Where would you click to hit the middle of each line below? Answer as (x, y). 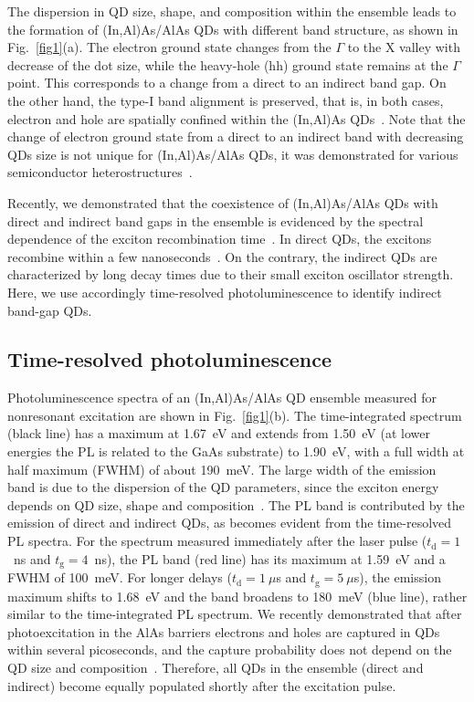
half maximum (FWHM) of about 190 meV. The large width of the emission (222, 469)
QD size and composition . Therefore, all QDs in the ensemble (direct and (216, 667)
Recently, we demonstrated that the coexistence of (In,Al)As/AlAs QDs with (223, 202)
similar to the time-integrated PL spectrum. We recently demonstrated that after (235, 614)
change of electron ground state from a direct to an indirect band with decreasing (236, 136)
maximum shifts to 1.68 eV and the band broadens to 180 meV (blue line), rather (237, 596)
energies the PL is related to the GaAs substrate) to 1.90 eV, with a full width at (236, 451)
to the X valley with (404, 47)
